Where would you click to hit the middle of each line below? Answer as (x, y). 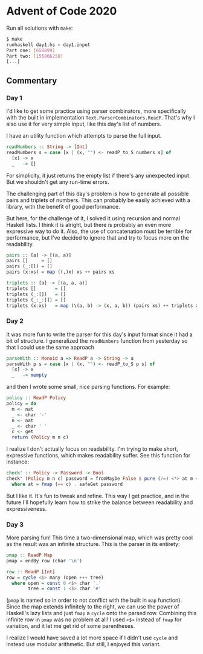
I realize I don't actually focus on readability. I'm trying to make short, (92, 449)
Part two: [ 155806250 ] (35, 56)
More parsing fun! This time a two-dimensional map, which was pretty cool (100, 538)
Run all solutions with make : (40, 28)
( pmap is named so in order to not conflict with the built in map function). (94, 600)
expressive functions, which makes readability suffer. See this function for (98, 456)
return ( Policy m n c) (40, 437)
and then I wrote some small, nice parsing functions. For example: (88, 387)
